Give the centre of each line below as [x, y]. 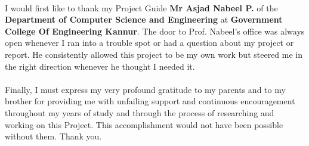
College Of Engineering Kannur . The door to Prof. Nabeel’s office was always [155, 31]
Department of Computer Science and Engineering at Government [144, 19]
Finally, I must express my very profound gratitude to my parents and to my [145, 89]
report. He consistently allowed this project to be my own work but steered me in [154, 54]
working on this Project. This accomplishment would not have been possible [144, 124]
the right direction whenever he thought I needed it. [100, 66]
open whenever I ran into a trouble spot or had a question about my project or [149, 43]
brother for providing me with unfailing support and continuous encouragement [150, 101]
